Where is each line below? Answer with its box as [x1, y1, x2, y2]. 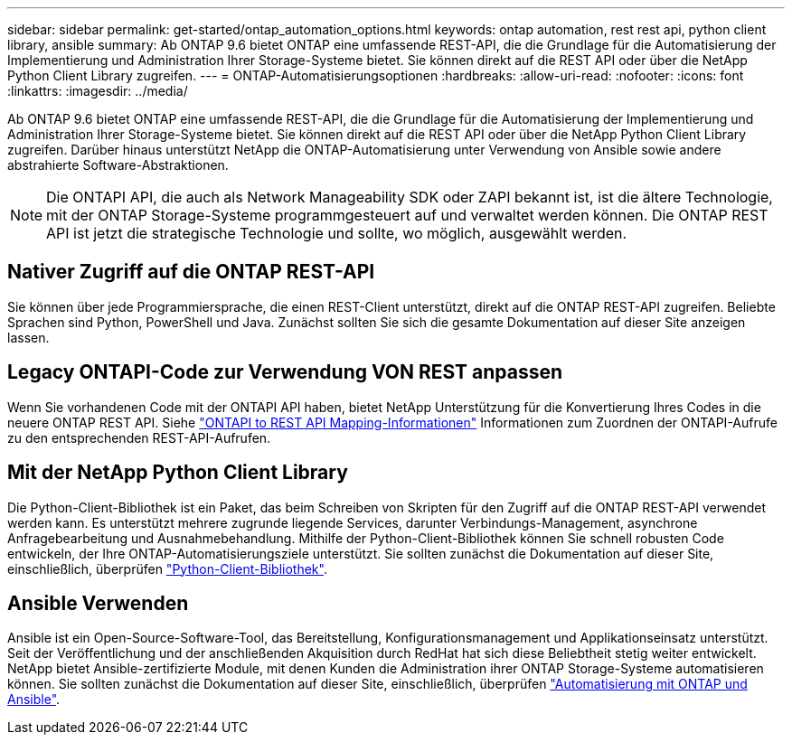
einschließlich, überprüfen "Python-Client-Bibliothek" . [7, 560, 327, 577]
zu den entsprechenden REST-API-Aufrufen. [7, 429, 271, 446]
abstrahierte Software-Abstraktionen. [7, 157, 229, 173]
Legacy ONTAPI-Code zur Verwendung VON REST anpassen [7, 361, 563, 384]
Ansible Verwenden [7, 591, 189, 615]
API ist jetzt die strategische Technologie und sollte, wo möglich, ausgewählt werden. [46, 224, 627, 242]
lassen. [7, 329, 50, 345]
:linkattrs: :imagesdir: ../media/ [7, 83, 188, 99]
